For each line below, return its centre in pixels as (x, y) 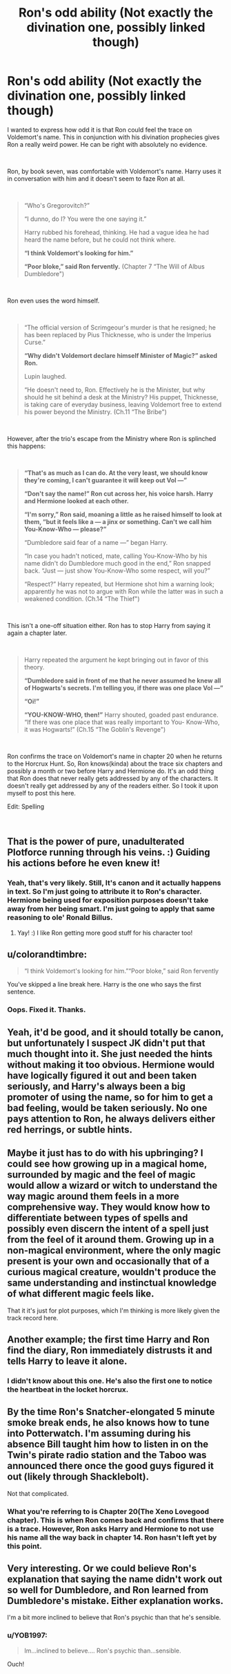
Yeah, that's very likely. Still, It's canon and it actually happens (114, 883)
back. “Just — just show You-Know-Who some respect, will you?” (117, 570)
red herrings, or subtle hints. (70, 1129)
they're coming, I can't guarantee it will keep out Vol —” (106, 480)
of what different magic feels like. (81, 1294)
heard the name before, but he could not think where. (100, 240)
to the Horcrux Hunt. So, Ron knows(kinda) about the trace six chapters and (115, 764)
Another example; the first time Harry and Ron (109, 1339)
